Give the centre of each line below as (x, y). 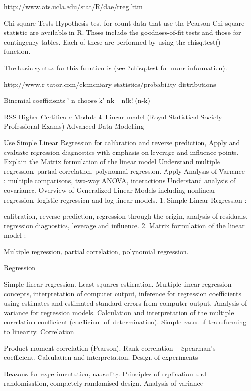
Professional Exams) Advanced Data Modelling (74, 126)
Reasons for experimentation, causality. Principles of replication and (105, 373)
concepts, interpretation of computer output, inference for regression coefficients (123, 293)
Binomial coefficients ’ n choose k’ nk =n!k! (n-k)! (78, 100)
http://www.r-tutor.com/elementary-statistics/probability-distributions (110, 84)
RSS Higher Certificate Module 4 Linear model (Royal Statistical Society (113, 116)
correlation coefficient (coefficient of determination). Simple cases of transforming (125, 322)
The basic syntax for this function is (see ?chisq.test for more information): (116, 67)
